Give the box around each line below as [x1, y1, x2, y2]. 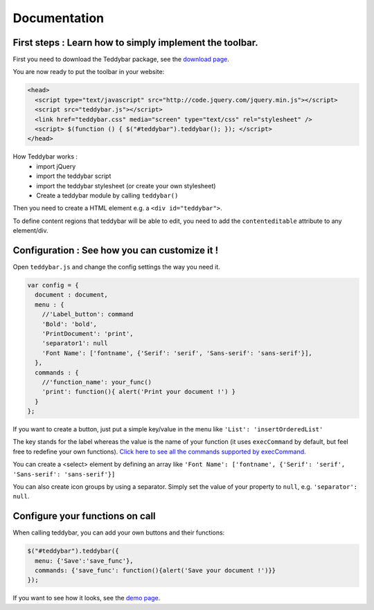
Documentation [12, 10, 105, 26]
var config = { [27, 281, 79, 289]
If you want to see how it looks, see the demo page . [12, 594, 161, 602]
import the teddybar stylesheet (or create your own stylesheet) [36, 181, 216, 190]
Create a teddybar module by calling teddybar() [36, 191, 179, 199]
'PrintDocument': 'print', [42, 330, 134, 337]
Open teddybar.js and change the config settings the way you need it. [12, 263, 221, 271]
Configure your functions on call [12, 510, 156, 522]
